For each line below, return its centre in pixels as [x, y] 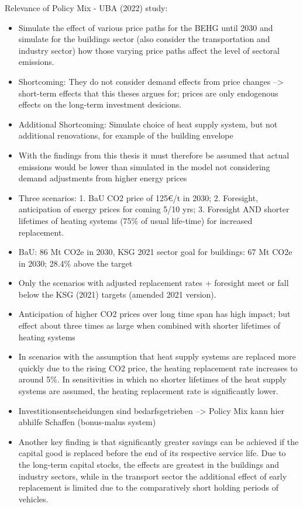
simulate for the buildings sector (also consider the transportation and [144, 39]
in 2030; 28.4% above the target [75, 263]
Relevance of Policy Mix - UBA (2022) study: [86, 8]
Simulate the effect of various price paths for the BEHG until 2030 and [146, 27]
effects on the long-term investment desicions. [100, 104]
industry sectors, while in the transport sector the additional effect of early [153, 476]
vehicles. [33, 499]
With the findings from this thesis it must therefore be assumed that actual [154, 155]
